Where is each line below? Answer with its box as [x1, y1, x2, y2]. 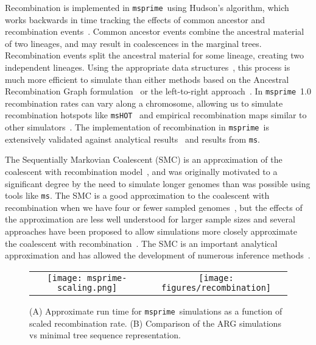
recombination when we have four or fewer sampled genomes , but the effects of [5, 201, 303, 213]
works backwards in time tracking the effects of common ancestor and [5, 13, 265, 26]
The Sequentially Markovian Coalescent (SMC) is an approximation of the [5, 153, 283, 166]
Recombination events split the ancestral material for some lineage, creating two [5, 49, 304, 62]
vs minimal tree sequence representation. [29, 329, 181, 341]
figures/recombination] [161, 282, 272, 293]
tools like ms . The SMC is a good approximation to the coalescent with [5, 189, 270, 202]
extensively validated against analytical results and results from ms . [5, 132, 260, 145]
